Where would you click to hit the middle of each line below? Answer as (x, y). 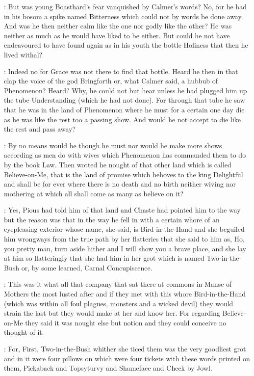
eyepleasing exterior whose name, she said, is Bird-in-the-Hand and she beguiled (124, 229)
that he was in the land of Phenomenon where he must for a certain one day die (124, 109)
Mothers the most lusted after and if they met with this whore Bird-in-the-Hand (125, 294)
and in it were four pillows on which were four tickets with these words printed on (127, 358)
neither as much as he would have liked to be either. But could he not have (117, 35)
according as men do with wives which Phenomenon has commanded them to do (125, 155)
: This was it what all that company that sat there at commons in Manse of (118, 284)
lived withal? (23, 54)
